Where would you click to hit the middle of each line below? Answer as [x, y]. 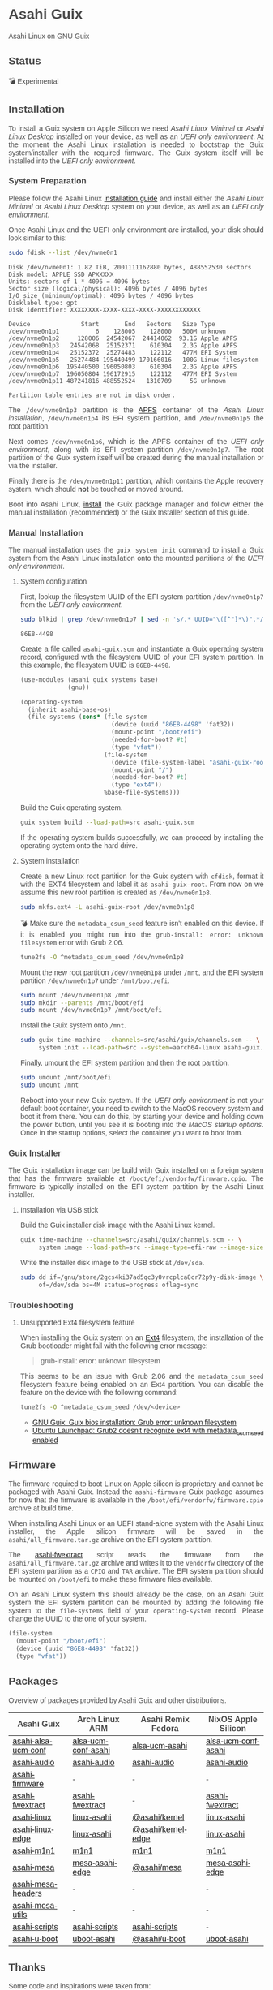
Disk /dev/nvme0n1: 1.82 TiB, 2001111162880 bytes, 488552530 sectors [130, 267]
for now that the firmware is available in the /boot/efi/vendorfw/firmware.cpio [136, 1500]
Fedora [165, 1728]
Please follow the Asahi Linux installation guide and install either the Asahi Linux [136, 198]
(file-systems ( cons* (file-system [88, 717]
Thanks [27, 1967]
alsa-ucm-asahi [160, 1746]
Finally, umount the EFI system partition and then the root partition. [124, 1063]
